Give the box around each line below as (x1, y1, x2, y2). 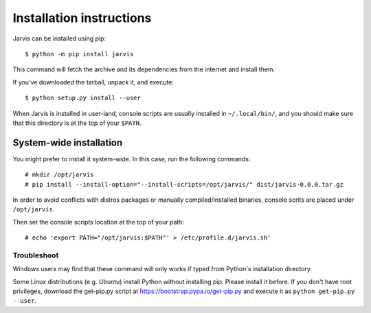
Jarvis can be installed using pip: (12, 34, 106, 43)
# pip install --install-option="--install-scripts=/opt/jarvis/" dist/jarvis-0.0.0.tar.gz (25, 181, 344, 188)
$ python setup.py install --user (25, 94, 141, 102)
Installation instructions (12, 10, 152, 25)
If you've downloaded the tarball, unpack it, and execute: (12, 78, 175, 86)
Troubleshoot (12, 251, 59, 260)
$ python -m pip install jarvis (25, 50, 134, 58)
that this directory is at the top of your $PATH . (12, 119, 142, 127)
